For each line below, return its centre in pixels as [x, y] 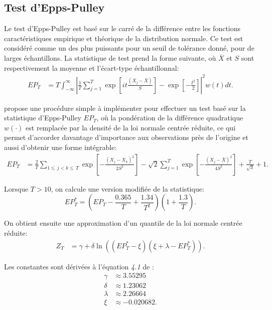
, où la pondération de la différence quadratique [170, 118]
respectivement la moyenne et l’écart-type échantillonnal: [92, 67]
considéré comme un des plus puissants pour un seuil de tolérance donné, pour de [129, 48]
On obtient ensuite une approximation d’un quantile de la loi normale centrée [123, 223]
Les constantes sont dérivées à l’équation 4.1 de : [79, 266]
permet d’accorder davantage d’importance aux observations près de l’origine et [126, 137]
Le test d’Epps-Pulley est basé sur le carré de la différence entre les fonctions [122, 28]
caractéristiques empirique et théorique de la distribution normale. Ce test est [124, 38]
